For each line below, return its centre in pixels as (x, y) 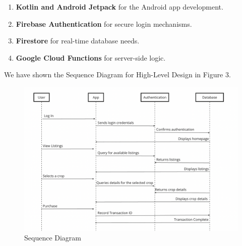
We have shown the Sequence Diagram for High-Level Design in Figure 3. (117, 75)
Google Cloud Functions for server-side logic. (91, 57)
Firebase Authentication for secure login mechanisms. (104, 23)
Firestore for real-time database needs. (78, 41)
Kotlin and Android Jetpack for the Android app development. (119, 7)
